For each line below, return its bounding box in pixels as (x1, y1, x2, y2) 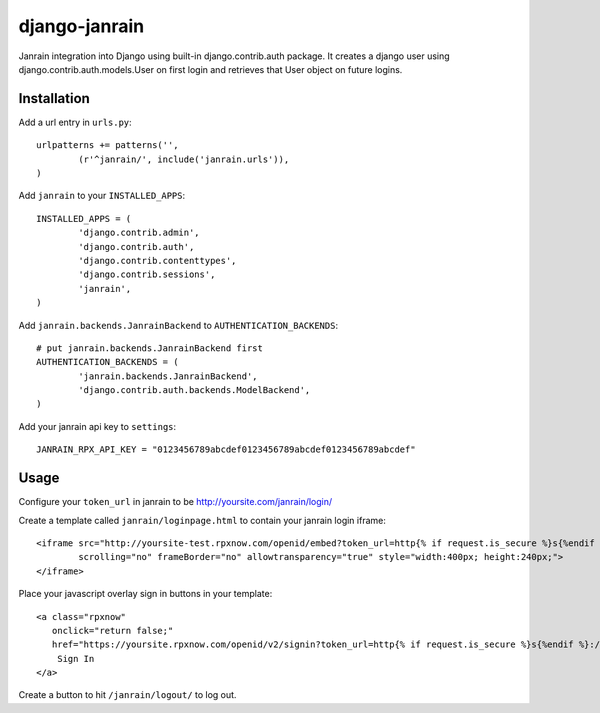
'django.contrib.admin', (78, 227, 200, 239)
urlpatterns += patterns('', (36, 140, 179, 151)
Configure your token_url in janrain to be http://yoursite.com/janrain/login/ (18, 496, 333, 508)
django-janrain (18, 15, 145, 37)
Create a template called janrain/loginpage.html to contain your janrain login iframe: (18, 514, 387, 526)
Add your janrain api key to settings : (18, 420, 177, 432)
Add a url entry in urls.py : (18, 116, 132, 128)
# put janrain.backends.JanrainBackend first (36, 342, 264, 354)
